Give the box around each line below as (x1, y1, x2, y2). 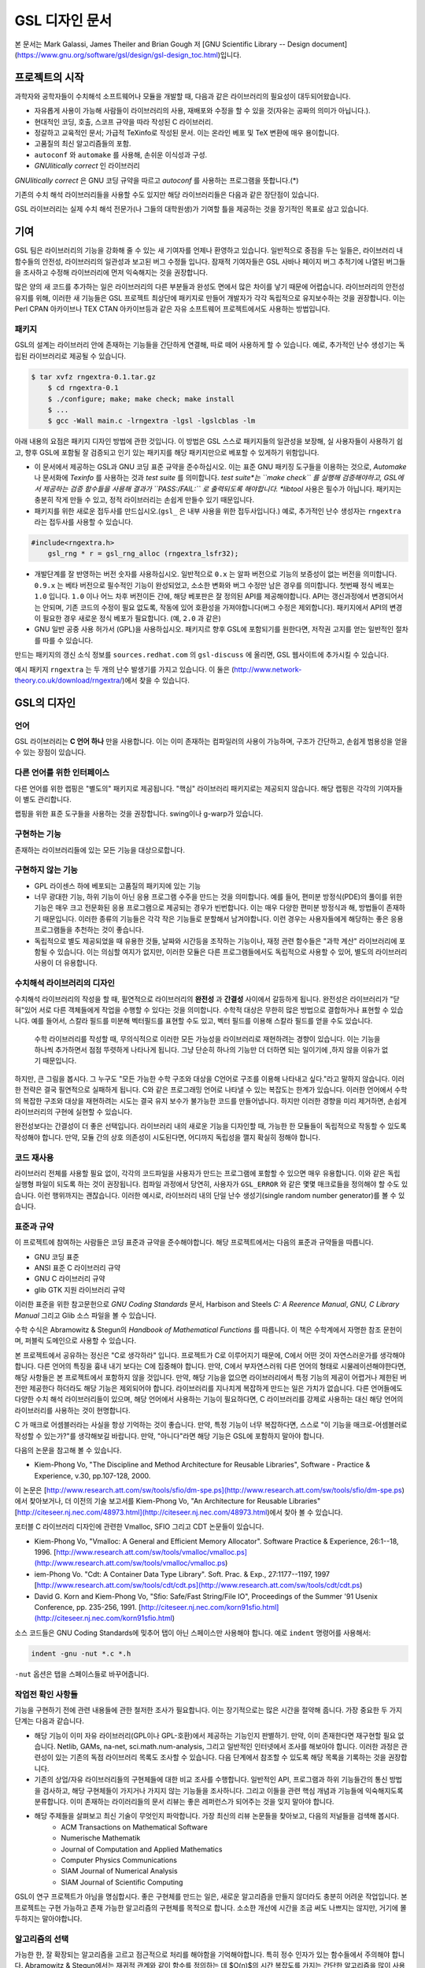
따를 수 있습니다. (42, 635, 94, 645)
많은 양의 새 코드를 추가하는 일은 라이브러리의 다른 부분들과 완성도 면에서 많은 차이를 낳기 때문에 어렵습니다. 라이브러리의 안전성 (14, 282, 405, 291)
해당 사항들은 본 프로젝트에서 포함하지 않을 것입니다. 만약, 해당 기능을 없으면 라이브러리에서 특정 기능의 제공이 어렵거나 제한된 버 (14, 1372, 407, 1382)
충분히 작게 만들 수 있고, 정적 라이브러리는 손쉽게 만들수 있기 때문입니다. (34, 495, 255, 505)
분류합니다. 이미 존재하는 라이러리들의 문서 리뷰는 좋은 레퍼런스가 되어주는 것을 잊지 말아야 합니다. (34, 1797, 334, 1806)
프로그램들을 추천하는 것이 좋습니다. (34, 925, 144, 934)
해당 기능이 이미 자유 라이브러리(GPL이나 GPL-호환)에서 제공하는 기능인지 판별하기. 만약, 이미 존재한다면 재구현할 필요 (34, 1730, 397, 1740)
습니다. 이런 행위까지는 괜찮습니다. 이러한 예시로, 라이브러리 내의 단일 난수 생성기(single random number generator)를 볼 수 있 (14, 1190, 405, 1200)
